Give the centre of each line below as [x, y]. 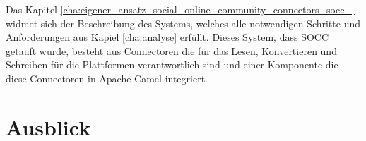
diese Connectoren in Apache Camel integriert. [107, 78]
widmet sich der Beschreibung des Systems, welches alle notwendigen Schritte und [183, 23]
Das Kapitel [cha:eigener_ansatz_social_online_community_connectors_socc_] [180, 9]
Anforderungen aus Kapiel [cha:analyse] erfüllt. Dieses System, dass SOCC [167, 37]
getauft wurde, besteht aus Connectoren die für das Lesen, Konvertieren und [171, 50]
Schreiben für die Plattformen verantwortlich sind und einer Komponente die [172, 65]
